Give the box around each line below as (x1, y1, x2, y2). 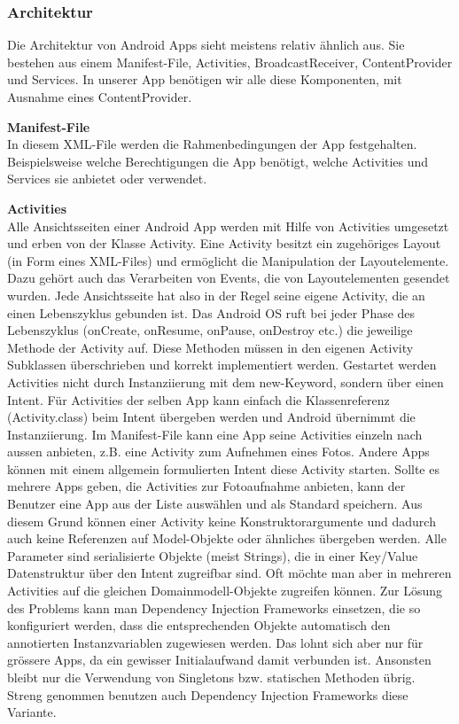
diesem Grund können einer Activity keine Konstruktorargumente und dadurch (7, 511, 436, 530)
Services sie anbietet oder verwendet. (7, 169, 207, 188)
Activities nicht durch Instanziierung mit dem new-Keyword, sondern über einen (7, 372, 444, 391)
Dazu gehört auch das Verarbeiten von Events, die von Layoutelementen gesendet (7, 269, 450, 287)
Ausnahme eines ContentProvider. (7, 88, 192, 105)
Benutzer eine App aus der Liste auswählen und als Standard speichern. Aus (7, 494, 423, 513)
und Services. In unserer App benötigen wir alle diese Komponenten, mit (7, 70, 402, 89)
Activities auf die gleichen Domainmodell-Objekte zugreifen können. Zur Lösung (7, 581, 443, 600)
